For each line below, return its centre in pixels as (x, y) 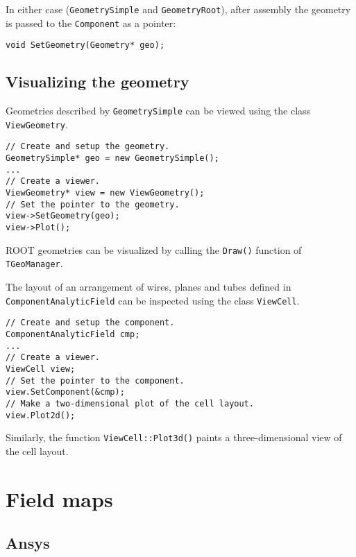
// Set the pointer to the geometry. (93, 204)
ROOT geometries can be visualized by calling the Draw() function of (154, 249)
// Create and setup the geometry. (88, 147)
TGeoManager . (34, 263)
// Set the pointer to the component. (95, 380)
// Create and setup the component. (90, 323)
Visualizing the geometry (98, 82)
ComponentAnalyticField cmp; (73, 334)
